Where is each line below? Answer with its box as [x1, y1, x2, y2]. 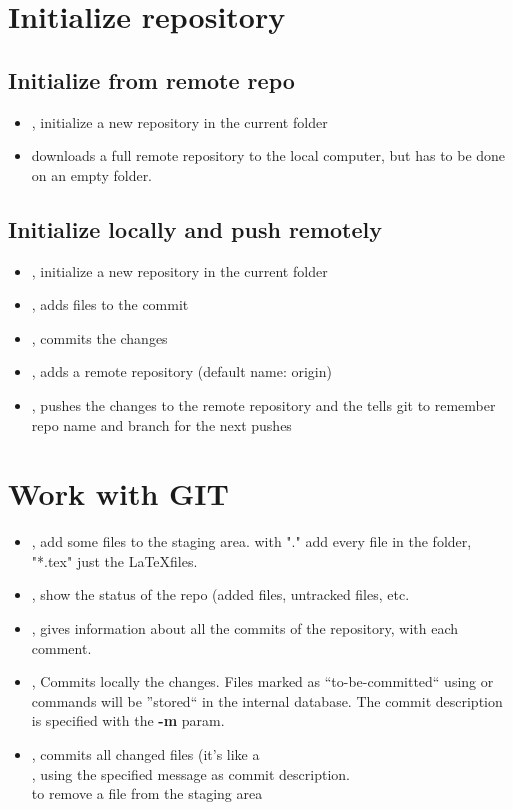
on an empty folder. [31, 164, 153, 185]
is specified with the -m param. [31, 710, 225, 731]
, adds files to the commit [31, 294, 189, 315]
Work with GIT [8, 473, 229, 514]
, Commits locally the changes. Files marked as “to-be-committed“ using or [31, 671, 494, 692]
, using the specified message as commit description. [31, 763, 350, 784]
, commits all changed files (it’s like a [31, 744, 260, 764]
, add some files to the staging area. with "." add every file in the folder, [31, 531, 472, 552]
